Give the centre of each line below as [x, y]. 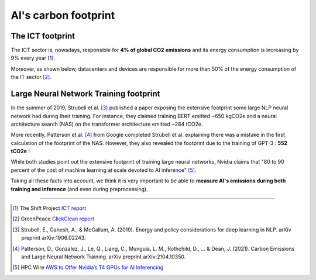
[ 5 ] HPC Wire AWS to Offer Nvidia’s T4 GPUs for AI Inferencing [88, 267]
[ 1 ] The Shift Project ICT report [49, 208]
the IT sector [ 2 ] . [31, 77]
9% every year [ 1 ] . [33, 58]
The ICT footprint [43, 36]
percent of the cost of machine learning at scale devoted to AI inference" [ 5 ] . [104, 170]
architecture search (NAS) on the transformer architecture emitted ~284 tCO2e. [107, 124]
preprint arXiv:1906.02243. [54, 238]
